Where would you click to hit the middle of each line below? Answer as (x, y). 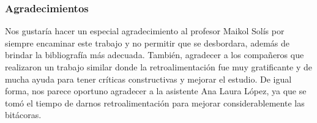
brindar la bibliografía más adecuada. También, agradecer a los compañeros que (155, 55)
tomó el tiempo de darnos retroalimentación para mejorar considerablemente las (155, 102)
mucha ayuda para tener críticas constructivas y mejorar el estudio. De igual (148, 79)
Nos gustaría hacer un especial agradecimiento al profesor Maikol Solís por (145, 31)
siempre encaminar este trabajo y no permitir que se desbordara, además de (147, 43)
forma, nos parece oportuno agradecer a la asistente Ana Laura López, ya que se (156, 91)
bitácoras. (23, 115)
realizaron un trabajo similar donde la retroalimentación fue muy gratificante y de (159, 67)
